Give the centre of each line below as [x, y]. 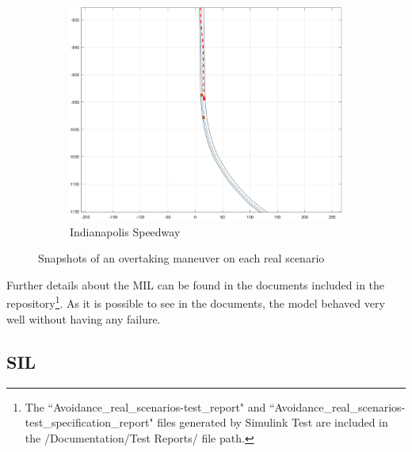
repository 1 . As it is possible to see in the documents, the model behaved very [196, 302]
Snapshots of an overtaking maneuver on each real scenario [181, 258]
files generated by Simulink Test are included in [273, 422]
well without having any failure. [84, 318]
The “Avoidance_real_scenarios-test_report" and [145, 406]
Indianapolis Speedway [125, 231]
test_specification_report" [89, 422]
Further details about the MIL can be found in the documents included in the [196, 284]
